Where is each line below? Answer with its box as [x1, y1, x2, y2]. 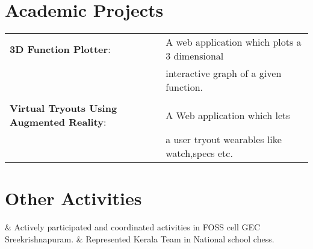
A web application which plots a [166, 35, 302, 49]
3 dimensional [166, 49, 224, 63]
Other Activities [5, 186, 142, 211]
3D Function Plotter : [10, 41, 111, 56]
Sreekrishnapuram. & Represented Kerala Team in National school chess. [5, 232, 274, 245]
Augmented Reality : [10, 115, 107, 129]
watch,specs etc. [166, 146, 233, 161]
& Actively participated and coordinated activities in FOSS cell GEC [5, 221, 261, 233]
